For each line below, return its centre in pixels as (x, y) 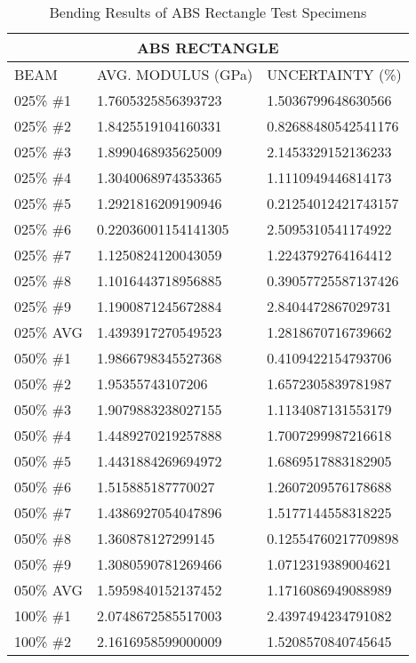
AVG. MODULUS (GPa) (175, 74)
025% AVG (48, 332)
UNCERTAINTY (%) (334, 74)
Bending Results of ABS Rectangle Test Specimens (208, 12)
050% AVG (48, 590)
